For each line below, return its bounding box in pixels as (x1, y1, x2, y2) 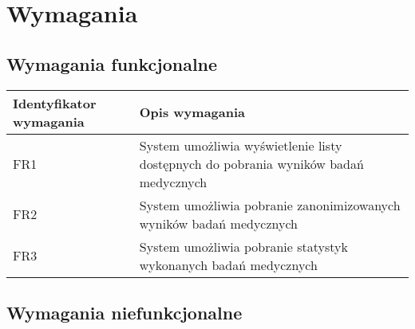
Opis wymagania (139, 103, 246, 122)
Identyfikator (13, 93, 97, 112)
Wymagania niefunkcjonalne (6, 300, 243, 324)
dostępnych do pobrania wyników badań (139, 154, 364, 173)
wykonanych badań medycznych (139, 255, 318, 274)
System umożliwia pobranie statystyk (139, 237, 348, 256)
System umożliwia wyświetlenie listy (139, 135, 342, 155)
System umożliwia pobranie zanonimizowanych (139, 195, 401, 214)
